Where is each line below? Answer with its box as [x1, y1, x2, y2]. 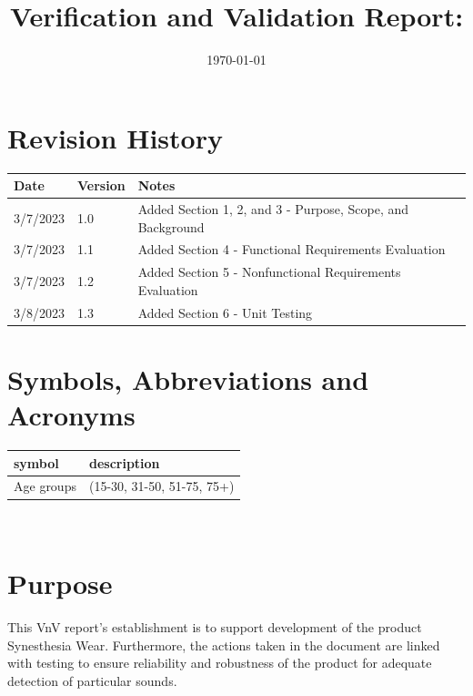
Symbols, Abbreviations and [7, 361, 369, 397]
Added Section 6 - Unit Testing [137, 302, 313, 322]
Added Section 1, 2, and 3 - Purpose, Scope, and [137, 200, 409, 218]
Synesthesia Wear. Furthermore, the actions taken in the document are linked [7, 635, 440, 654]
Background [137, 217, 205, 236]
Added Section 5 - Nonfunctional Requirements [137, 262, 401, 281]
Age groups [14, 476, 76, 496]
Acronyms [7, 396, 136, 434]
